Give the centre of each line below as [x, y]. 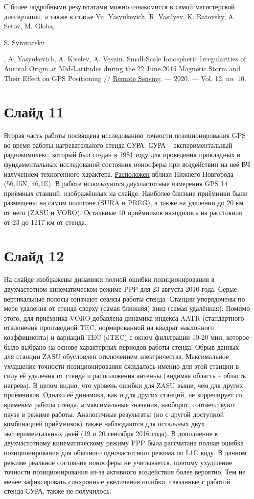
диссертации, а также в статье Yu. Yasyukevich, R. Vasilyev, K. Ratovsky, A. [120, 16]
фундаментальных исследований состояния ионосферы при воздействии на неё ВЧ [127, 164]
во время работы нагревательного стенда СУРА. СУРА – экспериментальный [118, 145]
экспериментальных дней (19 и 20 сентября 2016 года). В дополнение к [111, 433]
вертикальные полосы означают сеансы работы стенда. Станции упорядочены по [125, 298]
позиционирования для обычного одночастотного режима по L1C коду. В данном [125, 453]
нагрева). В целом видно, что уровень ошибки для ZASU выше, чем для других [124, 385]
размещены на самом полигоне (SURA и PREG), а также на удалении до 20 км [124, 203]
